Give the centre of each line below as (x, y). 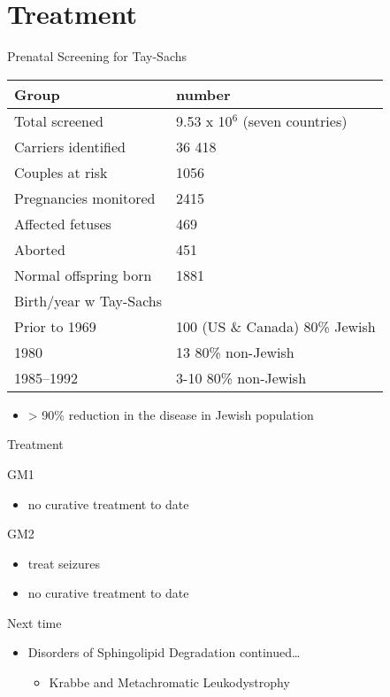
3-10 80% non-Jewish (241, 377)
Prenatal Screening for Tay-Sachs (97, 56)
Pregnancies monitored (85, 197)
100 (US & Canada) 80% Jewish (276, 326)
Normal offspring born (83, 275)
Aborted (40, 249)
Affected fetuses (63, 223)
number (203, 94)
